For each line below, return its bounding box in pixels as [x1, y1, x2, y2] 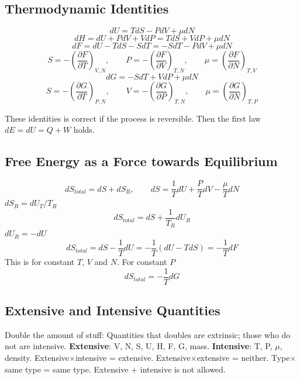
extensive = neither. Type [196, 352, 290, 364]
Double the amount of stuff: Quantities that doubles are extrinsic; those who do [5, 328, 291, 340]
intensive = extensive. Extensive [75, 352, 191, 364]
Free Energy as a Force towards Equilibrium [5, 152, 278, 170]
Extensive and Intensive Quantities [5, 301, 220, 319]
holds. [73, 123, 95, 136]
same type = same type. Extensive [5, 363, 129, 375]
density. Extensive [5, 352, 70, 364]
